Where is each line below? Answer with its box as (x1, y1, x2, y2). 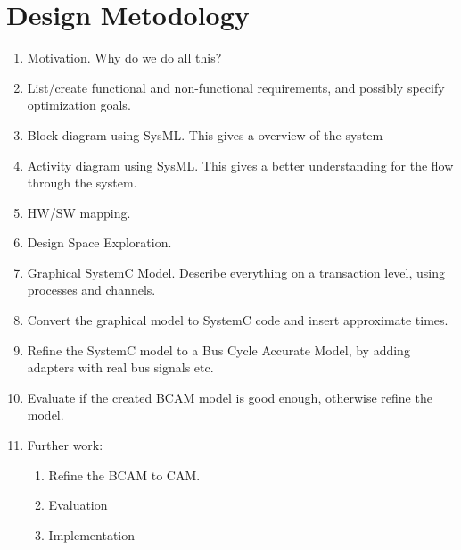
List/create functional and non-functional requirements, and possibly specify (27, 78, 445, 96)
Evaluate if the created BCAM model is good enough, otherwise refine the (27, 387, 432, 406)
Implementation (48, 525, 136, 544)
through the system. (27, 173, 137, 192)
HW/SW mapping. (27, 203, 131, 221)
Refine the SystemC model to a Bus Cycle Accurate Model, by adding (27, 340, 410, 359)
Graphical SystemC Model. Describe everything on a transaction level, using (27, 262, 446, 281)
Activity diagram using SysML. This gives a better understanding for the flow (27, 155, 454, 174)
